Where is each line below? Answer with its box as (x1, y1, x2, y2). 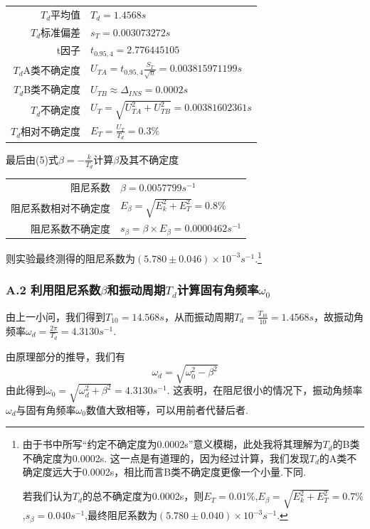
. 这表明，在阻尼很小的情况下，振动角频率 (166, 383, 363, 397)
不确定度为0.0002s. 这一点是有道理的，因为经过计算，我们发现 (22, 450, 310, 465)
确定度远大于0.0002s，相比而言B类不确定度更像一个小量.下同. (22, 464, 306, 479)
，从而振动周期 (164, 309, 234, 324)
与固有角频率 (16, 402, 76, 417)
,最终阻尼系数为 (85, 508, 157, 523)
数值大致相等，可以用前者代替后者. (86, 402, 248, 417)
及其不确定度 (119, 151, 179, 166)
